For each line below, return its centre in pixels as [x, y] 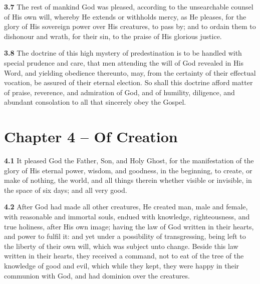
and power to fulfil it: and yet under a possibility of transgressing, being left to [125, 236]
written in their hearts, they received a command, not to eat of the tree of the [124, 256]
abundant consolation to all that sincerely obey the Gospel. [95, 102]
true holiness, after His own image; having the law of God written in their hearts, [129, 226]
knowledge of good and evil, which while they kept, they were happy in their [122, 265]
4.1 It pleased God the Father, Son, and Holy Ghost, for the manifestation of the [129, 161]
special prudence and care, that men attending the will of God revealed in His [124, 62]
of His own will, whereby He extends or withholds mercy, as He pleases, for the [125, 16]
